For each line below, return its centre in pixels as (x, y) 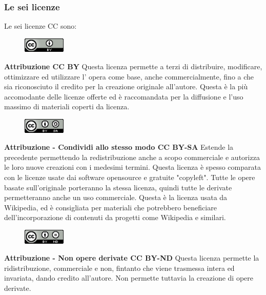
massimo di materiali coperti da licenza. (67, 106)
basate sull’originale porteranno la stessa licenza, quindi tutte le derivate (118, 187)
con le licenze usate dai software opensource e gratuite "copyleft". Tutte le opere (130, 177)
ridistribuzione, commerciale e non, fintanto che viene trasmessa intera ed (119, 268)
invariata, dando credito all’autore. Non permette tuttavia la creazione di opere (129, 278)
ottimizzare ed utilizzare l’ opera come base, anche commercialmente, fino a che (129, 76)
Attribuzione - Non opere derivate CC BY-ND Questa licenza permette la (132, 258)
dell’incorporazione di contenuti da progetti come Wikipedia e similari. (115, 217)
